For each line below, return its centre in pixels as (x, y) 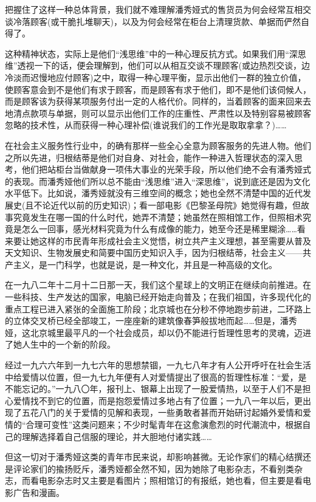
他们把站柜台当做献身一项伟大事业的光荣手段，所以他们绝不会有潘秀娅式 (166, 169)
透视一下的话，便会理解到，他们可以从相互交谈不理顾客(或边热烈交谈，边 (164, 65)
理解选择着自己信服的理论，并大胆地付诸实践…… (117, 436)
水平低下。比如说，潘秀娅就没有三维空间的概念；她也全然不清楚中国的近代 (154, 193)
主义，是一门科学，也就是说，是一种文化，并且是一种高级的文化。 (145, 264)
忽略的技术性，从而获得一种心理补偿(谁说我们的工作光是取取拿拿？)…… (146, 125)
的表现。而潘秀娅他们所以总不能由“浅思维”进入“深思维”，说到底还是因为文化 (158, 181)
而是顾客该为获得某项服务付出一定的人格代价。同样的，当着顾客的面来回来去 (158, 101)
